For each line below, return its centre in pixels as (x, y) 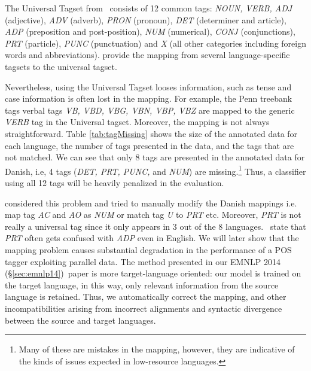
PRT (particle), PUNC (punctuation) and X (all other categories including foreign (155, 43)
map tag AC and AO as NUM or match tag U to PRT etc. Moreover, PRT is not (153, 215)
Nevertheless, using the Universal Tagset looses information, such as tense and (148, 86)
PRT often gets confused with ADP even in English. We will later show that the (152, 238)
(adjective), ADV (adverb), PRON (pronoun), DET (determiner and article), (146, 19)
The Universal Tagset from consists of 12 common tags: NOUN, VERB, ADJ (149, 8)
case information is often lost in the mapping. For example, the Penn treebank (149, 98)
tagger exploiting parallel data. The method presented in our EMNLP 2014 (143, 261)
